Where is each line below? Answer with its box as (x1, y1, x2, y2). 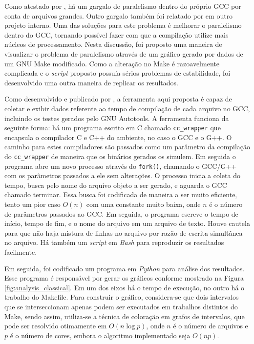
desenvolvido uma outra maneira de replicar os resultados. (4, 77, 178, 87)
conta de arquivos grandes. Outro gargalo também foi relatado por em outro (4, 10, 233, 20)
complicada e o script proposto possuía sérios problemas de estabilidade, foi (4, 68, 231, 78)
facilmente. (4, 247, 37, 257)
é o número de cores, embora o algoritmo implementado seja (10, 330, 190, 340)
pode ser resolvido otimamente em (4, 321, 107, 331)
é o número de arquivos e (173, 321, 248, 331)
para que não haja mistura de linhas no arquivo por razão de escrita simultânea (4, 227, 243, 238)
